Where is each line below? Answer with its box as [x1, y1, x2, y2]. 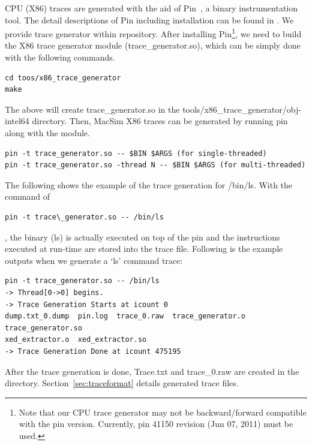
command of [5, 190, 50, 203]
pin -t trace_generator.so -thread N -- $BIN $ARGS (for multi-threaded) [5, 161, 306, 170]
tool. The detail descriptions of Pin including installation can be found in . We [5, 13, 294, 26]
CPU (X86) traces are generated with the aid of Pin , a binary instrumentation [5, 2, 298, 14]
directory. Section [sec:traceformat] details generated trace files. [5, 377, 239, 389]
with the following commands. [5, 51, 115, 64]
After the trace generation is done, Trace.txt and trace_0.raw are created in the [5, 365, 299, 377]
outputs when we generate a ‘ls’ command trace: [5, 254, 183, 266]
